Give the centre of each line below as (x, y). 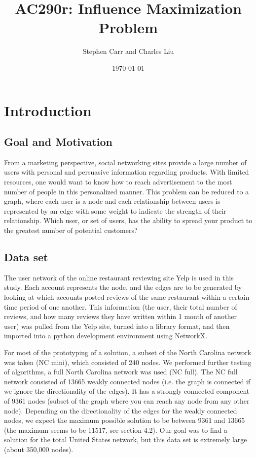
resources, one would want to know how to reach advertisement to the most (118, 182)
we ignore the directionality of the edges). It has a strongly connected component (127, 391)
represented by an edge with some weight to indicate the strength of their (115, 210)
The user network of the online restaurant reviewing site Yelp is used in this (119, 277)
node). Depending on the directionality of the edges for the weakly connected (121, 410)
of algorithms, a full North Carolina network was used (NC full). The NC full (121, 372)
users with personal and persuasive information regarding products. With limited (127, 172)
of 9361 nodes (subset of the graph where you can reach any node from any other (127, 400)
